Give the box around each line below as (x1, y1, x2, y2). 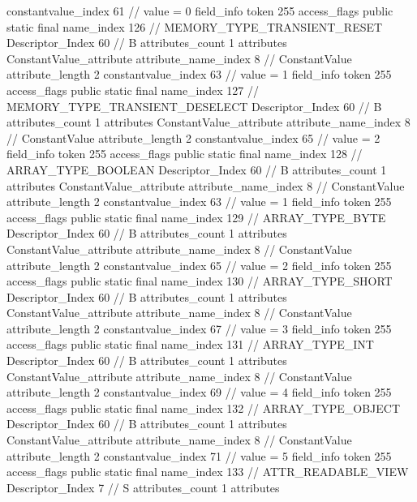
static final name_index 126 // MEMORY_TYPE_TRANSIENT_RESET (6, 18, 383, 35)
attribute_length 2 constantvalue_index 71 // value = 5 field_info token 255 (6, 447, 392, 464)
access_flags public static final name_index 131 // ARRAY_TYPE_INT (6, 336, 374, 353)
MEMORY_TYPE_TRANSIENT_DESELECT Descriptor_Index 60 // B (6, 97, 382, 114)
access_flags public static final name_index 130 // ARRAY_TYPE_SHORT (6, 272, 393, 290)
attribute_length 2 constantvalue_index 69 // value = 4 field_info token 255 (6, 384, 392, 401)
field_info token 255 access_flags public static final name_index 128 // (6, 145, 363, 162)
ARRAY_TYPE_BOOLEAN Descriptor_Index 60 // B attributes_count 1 (6, 161, 387, 178)
